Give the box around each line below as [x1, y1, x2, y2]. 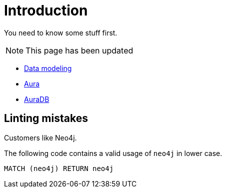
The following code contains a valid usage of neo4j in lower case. [4, 148, 222, 157]
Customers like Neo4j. [4, 133, 77, 142]
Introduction [4, 2, 88, 19]
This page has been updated [25, 45, 133, 55]
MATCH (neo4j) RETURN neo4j [4, 164, 114, 172]
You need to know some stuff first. [4, 28, 117, 37]
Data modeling [24, 63, 72, 72]
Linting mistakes [4, 112, 88, 125]
